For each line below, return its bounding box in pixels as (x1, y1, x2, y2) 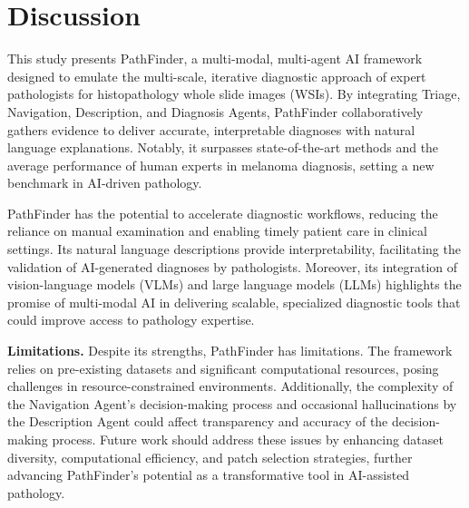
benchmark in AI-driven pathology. (7, 173, 202, 192)
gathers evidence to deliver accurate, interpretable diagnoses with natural (7, 120, 415, 139)
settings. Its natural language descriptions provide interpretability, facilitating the (7, 239, 461, 259)
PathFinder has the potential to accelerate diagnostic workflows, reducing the (7, 203, 438, 222)
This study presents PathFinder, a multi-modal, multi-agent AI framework (7, 49, 423, 68)
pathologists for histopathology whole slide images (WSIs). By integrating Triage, (7, 84, 461, 103)
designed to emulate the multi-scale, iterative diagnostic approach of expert (7, 66, 426, 85)
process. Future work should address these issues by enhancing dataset (52, 430, 444, 448)
